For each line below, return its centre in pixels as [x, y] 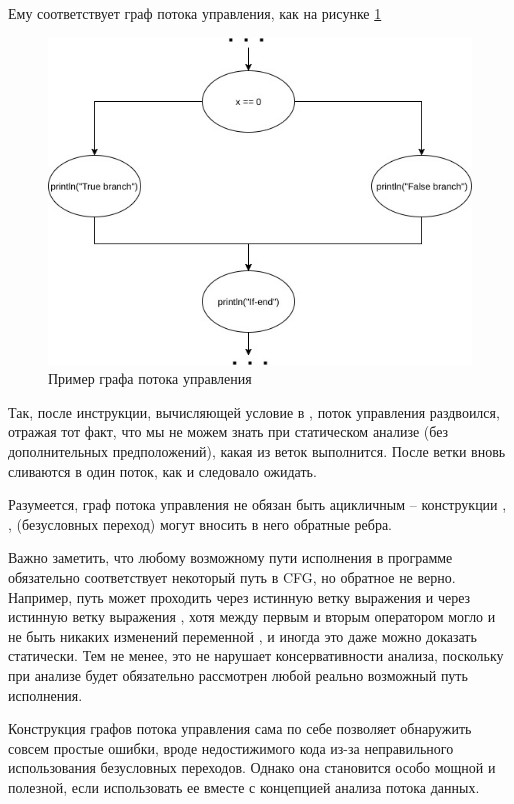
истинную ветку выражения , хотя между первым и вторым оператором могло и [252, 616]
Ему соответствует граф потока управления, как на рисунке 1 [195, 13]
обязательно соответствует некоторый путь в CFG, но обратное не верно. [232, 576]
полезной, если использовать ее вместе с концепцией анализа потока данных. [244, 786]
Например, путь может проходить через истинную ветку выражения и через [239, 596]
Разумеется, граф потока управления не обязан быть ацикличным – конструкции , [257, 504]
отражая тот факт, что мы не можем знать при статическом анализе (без [228, 431]
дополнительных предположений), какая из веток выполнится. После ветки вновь [257, 451]
